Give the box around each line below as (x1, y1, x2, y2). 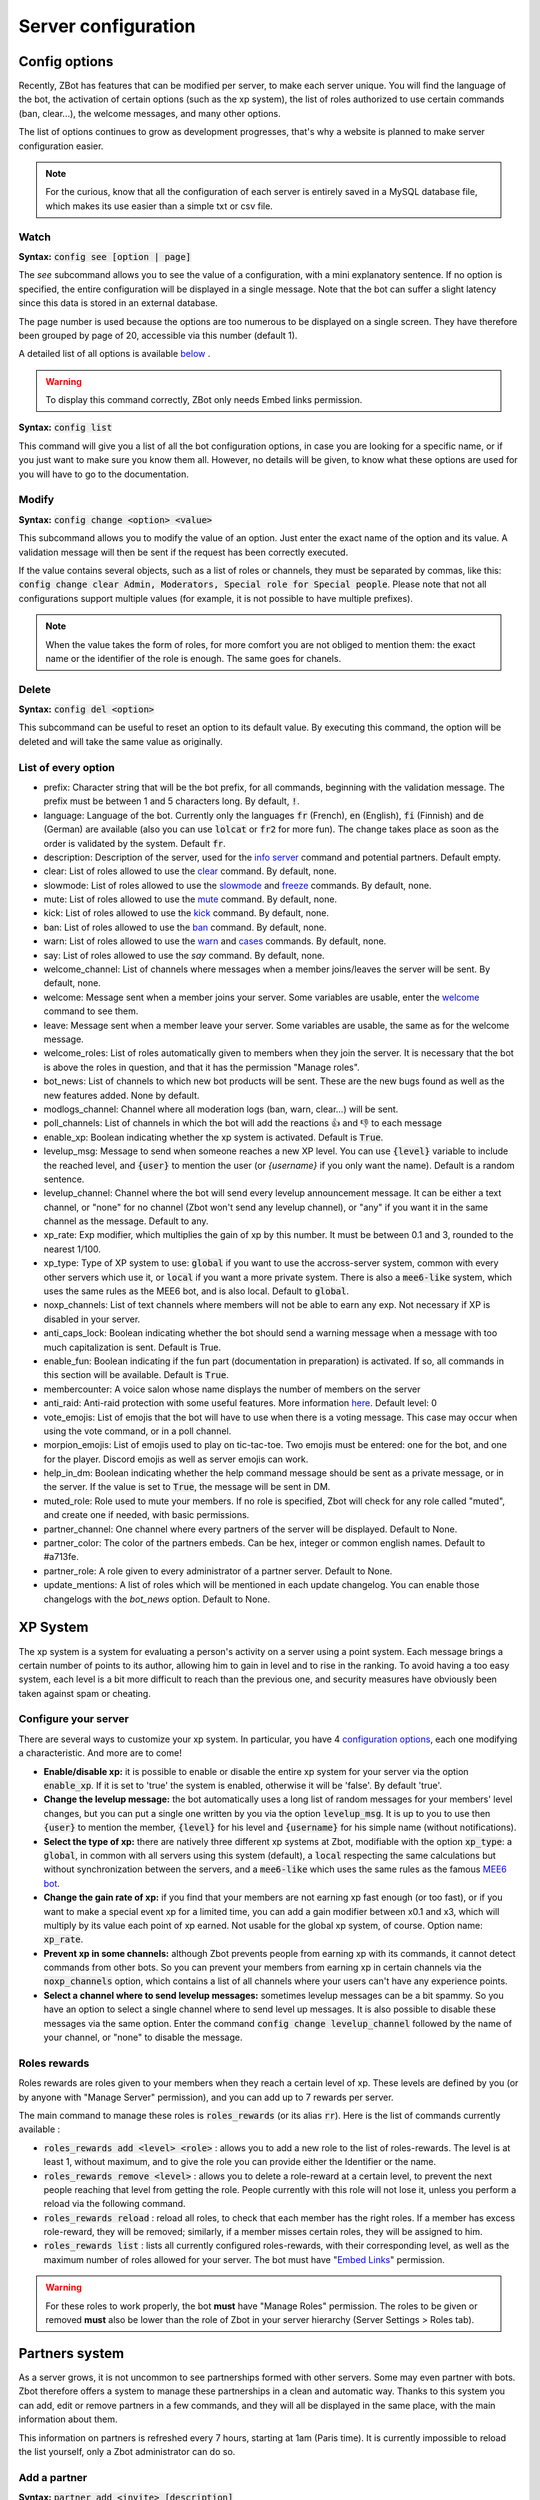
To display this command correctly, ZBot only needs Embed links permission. (45, 394, 363, 406)
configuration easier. (18, 140, 104, 152)
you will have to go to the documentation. (18, 468, 189, 480)
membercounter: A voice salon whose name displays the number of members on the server (43, 1383, 421, 1395)
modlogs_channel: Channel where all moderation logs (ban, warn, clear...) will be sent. (43, 1103, 399, 1115)
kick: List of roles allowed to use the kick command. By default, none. (43, 907, 330, 919)
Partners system (18, 2345, 125, 2362)
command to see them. (43, 1005, 139, 1017)
